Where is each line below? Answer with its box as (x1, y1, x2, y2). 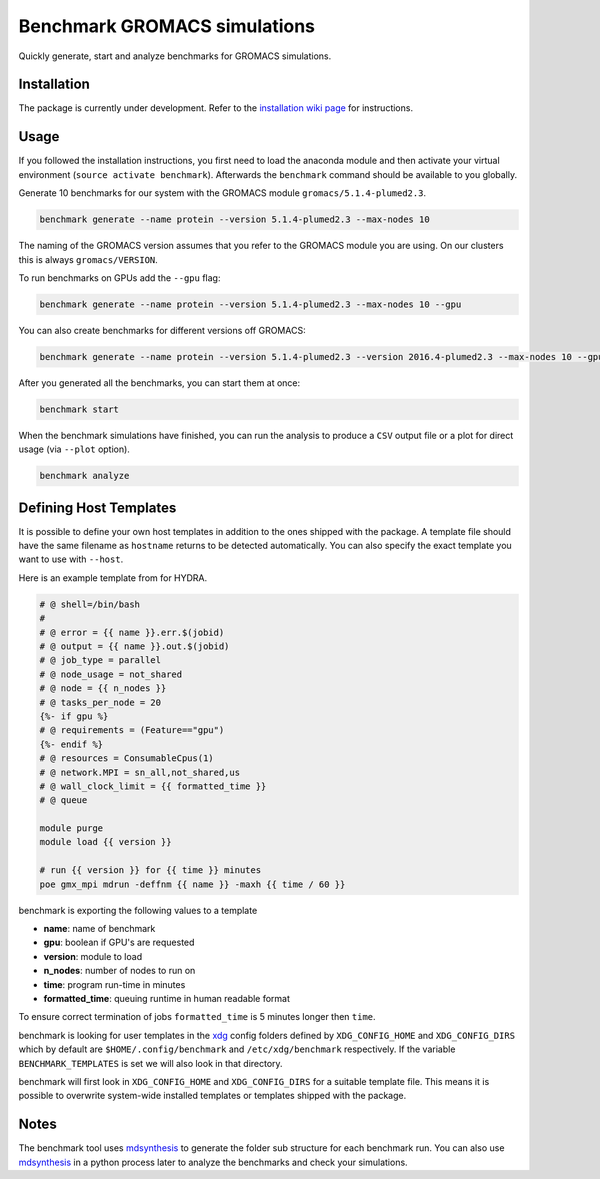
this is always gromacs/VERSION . (18, 253, 159, 265)
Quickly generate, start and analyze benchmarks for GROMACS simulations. (18, 50, 332, 62)
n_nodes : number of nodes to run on (43, 965, 196, 977)
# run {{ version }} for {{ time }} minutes (39, 865, 262, 876)
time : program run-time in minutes (43, 978, 186, 990)
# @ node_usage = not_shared (39, 668, 183, 680)
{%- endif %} (39, 738, 104, 750)
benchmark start (39, 403, 120, 415)
